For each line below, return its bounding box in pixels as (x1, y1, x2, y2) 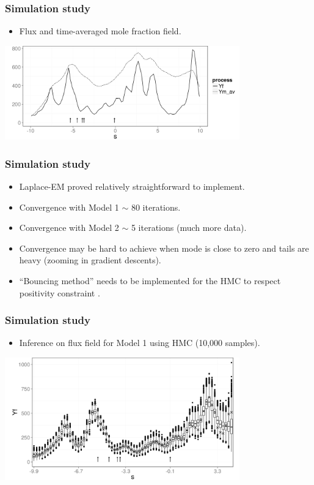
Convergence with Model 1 (19, 200, 119, 213)
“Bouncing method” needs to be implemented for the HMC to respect (19, 274, 281, 287)
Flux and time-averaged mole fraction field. (19, 24, 181, 37)
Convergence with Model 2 (19, 221, 119, 234)
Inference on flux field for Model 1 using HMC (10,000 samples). (19, 336, 260, 349)
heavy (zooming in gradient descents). (19, 254, 161, 266)
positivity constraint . (19, 286, 100, 299)
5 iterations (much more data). (131, 221, 247, 234)
